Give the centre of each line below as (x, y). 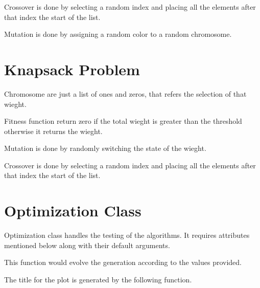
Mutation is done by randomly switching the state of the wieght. (105, 148)
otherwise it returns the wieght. (53, 131)
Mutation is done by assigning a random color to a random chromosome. (118, 34)
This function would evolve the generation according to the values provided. (123, 262)
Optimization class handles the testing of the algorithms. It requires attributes (127, 235)
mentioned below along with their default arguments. (87, 245)
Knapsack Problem (72, 69)
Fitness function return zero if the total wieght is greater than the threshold (123, 121)
